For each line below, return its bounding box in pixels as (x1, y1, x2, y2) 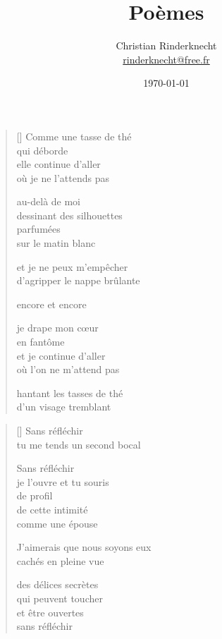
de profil (16, 488, 53, 503)
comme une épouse (16, 516, 98, 530)
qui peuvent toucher (16, 590, 103, 605)
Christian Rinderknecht (116, 38, 217, 53)
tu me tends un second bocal (16, 437, 141, 451)
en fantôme (16, 334, 65, 349)
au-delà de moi (16, 194, 81, 209)
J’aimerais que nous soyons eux (16, 540, 152, 554)
